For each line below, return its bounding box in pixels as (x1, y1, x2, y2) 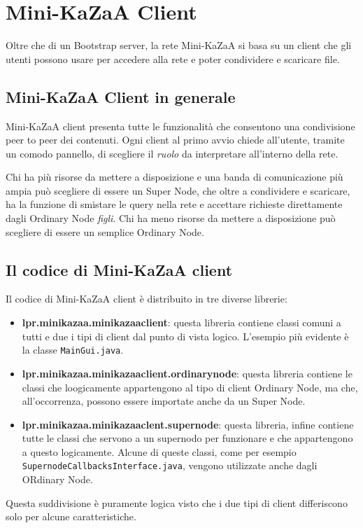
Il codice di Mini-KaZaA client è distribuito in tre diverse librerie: (6, 291, 287, 306)
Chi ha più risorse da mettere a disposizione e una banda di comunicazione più (6, 169, 343, 184)
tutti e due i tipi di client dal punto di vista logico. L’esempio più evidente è (22, 328, 349, 343)
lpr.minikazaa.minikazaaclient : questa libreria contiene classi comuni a (22, 315, 341, 330)
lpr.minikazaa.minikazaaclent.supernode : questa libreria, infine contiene (22, 417, 354, 431)
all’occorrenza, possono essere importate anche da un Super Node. (22, 394, 306, 408)
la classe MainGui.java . (22, 342, 124, 357)
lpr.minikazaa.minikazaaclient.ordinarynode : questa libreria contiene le (22, 366, 353, 380)
